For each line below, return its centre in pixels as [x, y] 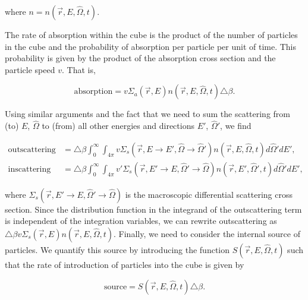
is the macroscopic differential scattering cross [209, 194]
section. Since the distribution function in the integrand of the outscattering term [153, 209]
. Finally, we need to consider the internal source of [207, 234]
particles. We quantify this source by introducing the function [117, 250]
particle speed [30, 69]
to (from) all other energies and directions [118, 126]
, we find [236, 126]
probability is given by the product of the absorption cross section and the [140, 58]
